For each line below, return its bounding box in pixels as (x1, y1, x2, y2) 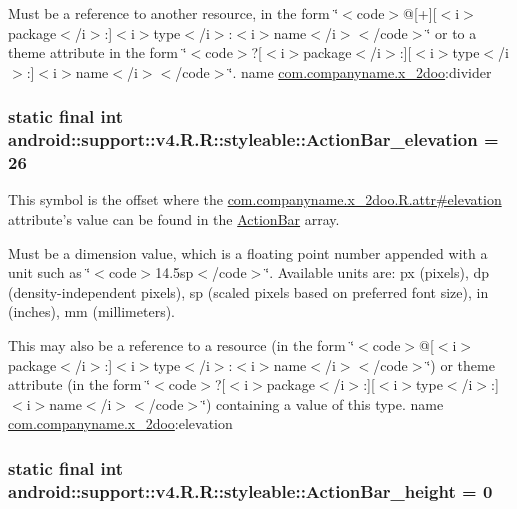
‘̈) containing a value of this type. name (202, 393, 444, 414)
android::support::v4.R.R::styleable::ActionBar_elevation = (8, 127, 499, 152)
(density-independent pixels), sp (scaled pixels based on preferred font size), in (8, 281, 489, 302)
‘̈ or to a (426, 22, 477, 43)
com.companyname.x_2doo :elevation (8, 413, 233, 434)
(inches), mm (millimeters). (8, 301, 176, 322)
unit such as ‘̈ (8, 262, 91, 283)
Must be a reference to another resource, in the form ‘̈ (8, 3, 339, 23)
